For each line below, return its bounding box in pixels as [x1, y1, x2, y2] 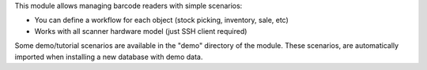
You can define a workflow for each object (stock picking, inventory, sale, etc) [34, 16, 289, 25]
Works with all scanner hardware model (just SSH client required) [34, 26, 248, 35]
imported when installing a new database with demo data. [14, 52, 203, 61]
